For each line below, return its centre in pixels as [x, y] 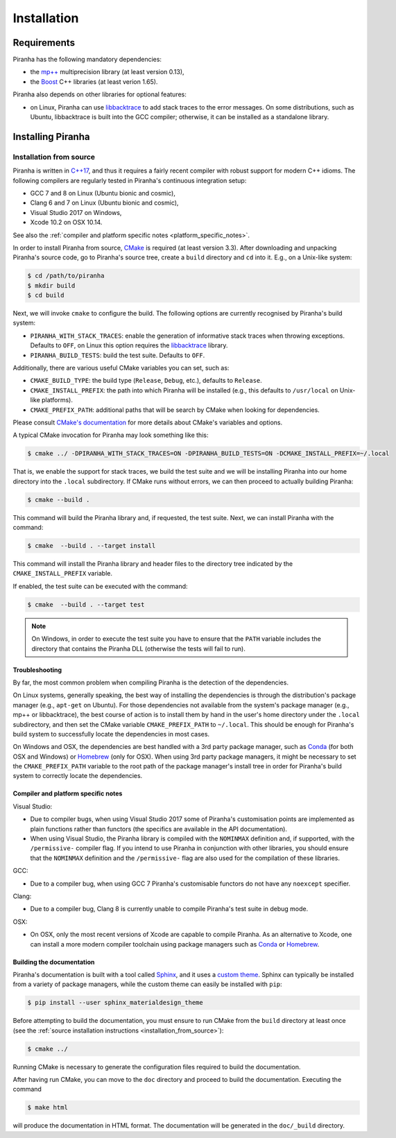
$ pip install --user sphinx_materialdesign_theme [115, 1003]
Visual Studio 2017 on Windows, [76, 212]
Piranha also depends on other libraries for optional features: [100, 94]
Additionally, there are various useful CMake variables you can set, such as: [121, 368]
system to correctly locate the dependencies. [78, 776]
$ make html [48, 1107]
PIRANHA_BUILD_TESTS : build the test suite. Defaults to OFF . [118, 355]
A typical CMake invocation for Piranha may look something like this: [111, 435]
